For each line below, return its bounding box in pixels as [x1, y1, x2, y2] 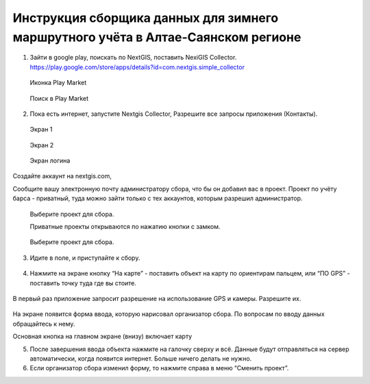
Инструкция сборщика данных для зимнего [12, 10, 279, 25]
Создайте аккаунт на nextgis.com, [12, 172, 112, 180]
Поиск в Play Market [29, 94, 89, 102]
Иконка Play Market [29, 79, 87, 87]
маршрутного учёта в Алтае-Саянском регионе [12, 29, 301, 45]
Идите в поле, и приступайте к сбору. [29, 254, 140, 262]
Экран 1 [29, 125, 53, 134]
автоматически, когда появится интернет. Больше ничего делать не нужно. [29, 354, 252, 363]
